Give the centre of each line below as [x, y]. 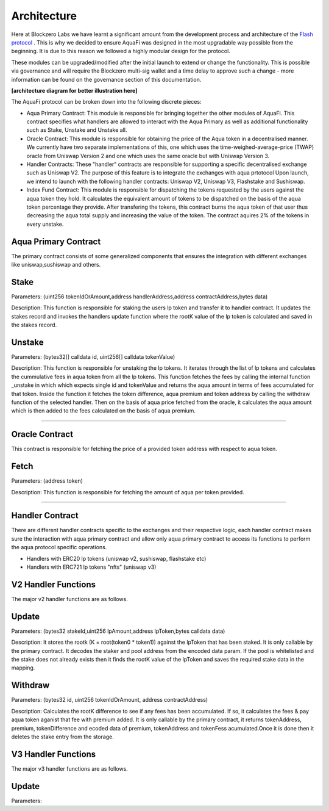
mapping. [23, 668]
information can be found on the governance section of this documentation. [106, 79]
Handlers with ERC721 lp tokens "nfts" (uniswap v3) [91, 567]
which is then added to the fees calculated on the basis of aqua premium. [104, 411]
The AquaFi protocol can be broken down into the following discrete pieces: [106, 102]
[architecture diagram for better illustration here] [74, 90]
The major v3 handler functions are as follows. [69, 768]
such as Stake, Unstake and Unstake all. [77, 130]
